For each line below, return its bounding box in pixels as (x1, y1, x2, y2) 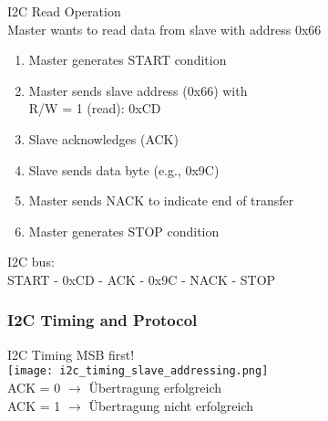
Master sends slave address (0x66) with (28, 80, 248, 100)
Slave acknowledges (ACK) (28, 129, 179, 148)
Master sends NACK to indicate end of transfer (28, 191, 294, 210)
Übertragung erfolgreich (88, 378, 222, 396)
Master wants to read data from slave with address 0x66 (7, 19, 322, 38)
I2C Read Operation (7, 2, 121, 20)
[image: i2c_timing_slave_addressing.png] (7, 364, 269, 378)
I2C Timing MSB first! (7, 344, 135, 363)
